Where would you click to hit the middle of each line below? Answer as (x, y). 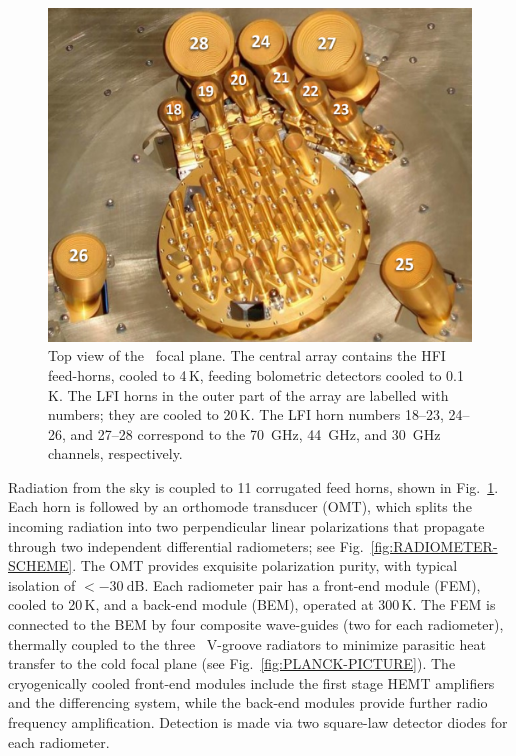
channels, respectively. (115, 453)
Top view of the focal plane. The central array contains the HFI (247, 355)
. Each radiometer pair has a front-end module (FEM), (312, 584)
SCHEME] (40, 565)
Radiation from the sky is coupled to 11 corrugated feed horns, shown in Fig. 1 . (253, 486)
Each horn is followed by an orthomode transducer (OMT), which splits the (240, 506)
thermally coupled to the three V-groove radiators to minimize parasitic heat (247, 643)
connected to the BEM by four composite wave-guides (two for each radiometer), (256, 624)
